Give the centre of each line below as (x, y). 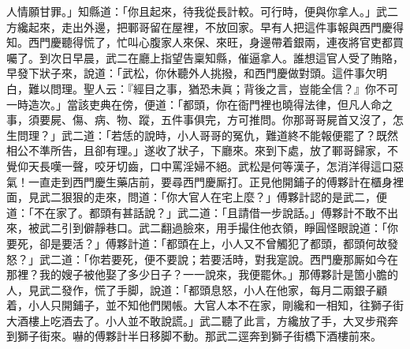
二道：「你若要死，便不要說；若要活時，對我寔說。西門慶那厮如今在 (224, 259)
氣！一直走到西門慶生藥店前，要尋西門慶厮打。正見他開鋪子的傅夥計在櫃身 (199, 181)
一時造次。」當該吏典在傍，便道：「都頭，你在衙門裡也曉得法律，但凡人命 (194, 104)
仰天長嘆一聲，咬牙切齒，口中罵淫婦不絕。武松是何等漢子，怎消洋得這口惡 (210, 165)
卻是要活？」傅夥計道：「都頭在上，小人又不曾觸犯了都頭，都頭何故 (213, 243)
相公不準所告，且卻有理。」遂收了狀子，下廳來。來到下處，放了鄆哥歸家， (197, 150)
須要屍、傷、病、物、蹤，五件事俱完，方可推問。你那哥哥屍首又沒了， (210, 120)
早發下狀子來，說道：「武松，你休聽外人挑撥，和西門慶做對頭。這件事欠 (191, 73)
